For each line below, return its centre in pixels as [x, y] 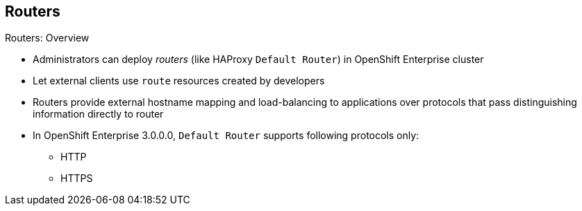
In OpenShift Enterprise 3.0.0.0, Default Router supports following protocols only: [226, 136]
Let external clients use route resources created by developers [179, 81]
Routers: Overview [47, 38]
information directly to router [98, 114]
